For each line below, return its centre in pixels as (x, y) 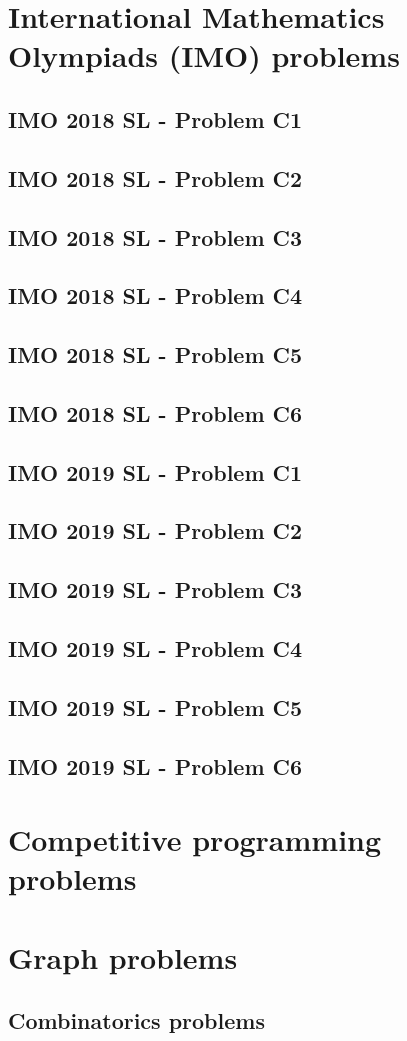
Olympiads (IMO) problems (204, 55)
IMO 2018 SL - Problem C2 (155, 177)
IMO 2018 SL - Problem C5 (155, 354)
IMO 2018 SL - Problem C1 (155, 118)
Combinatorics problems (136, 1020)
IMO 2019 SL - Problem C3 (155, 589)
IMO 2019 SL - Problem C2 (155, 530)
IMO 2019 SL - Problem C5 (155, 706)
